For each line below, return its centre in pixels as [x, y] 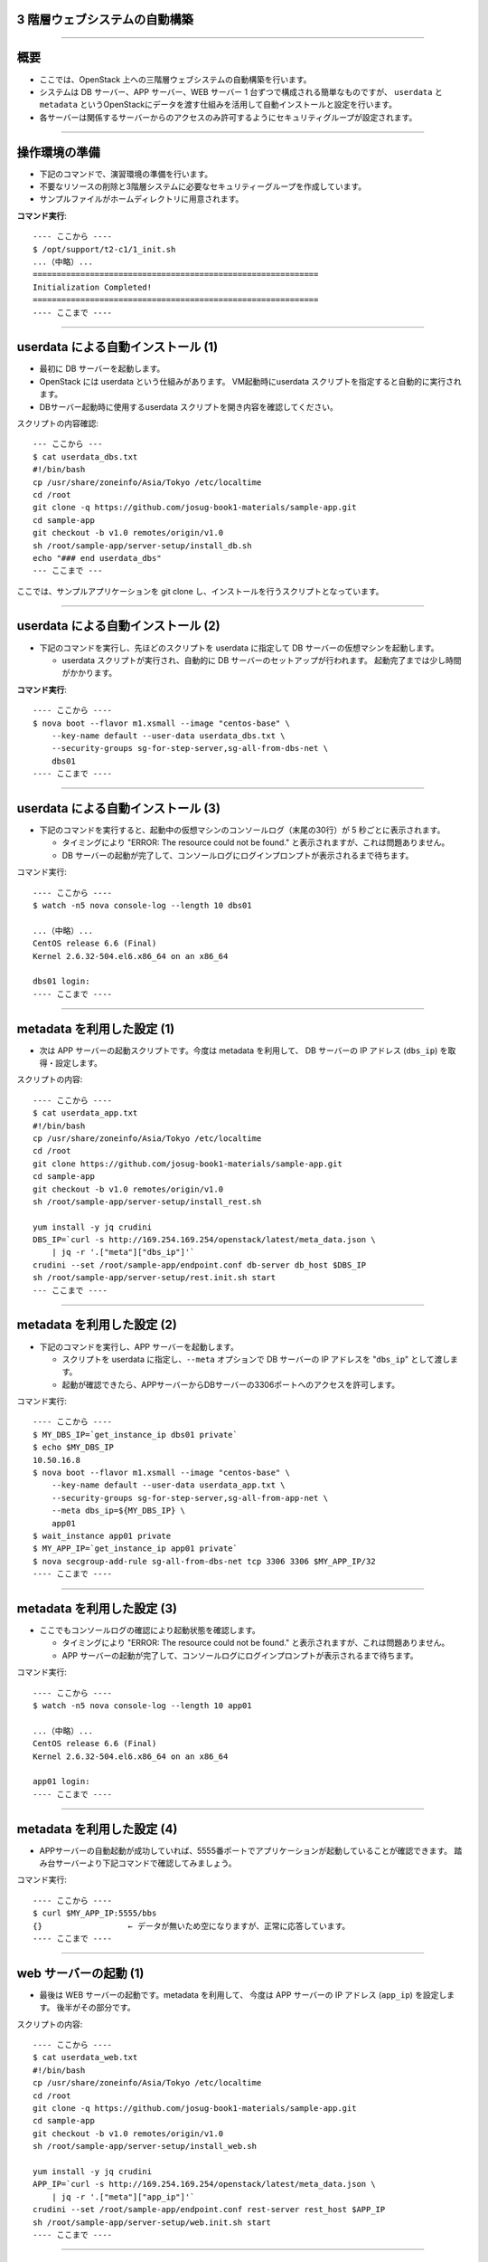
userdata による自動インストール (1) [117, 347]
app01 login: [61, 1782]
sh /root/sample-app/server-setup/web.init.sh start [152, 2222]
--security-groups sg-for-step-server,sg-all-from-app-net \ [190, 1498]
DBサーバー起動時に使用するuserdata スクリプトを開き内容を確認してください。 [189, 406]
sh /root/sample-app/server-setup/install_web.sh [145, 2146]
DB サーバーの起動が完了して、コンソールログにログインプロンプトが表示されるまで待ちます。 [238, 855]
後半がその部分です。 [96, 2008]
